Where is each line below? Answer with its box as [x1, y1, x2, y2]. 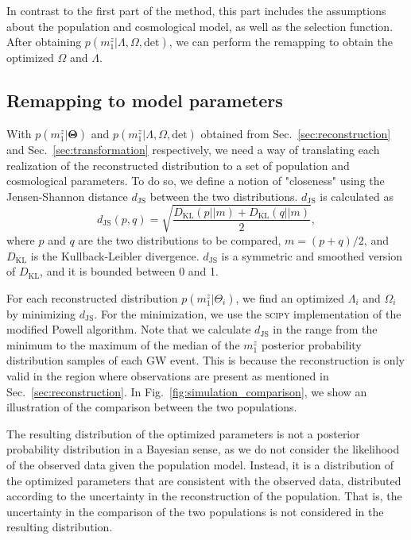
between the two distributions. [149, 187, 298, 204]
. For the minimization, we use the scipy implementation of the [94, 305, 401, 322]
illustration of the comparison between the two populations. [6, 399, 297, 415]
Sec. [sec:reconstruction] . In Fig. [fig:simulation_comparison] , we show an [6, 383, 367, 399]
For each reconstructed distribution [6, 289, 178, 306]
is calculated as [320, 187, 394, 204]
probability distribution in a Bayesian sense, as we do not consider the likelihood [6, 441, 400, 457]
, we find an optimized [235, 289, 345, 306]
